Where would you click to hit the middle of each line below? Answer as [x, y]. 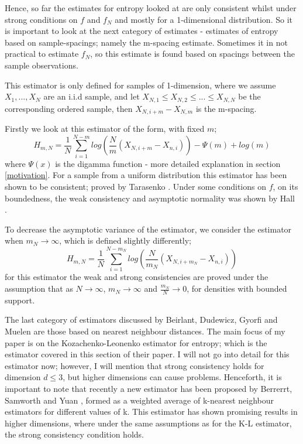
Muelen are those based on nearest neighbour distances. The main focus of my [145, 331]
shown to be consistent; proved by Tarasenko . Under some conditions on [136, 186]
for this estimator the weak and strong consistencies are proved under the [137, 277]
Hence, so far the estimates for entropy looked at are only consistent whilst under [151, 8]
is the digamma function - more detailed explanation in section [168, 163]
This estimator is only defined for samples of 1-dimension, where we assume [140, 85]
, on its [285, 186]
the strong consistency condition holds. [74, 434]
